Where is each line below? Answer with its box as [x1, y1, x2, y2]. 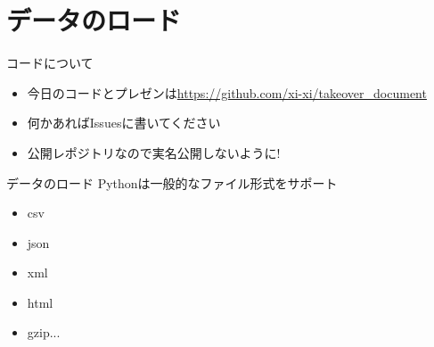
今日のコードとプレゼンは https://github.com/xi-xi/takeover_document [27, 83, 427, 102]
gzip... [27, 323, 61, 342]
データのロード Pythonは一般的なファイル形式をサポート [6, 173, 338, 192]
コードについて [6, 54, 94, 72]
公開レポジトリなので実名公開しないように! [27, 143, 281, 161]
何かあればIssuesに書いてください [27, 113, 221, 132]
